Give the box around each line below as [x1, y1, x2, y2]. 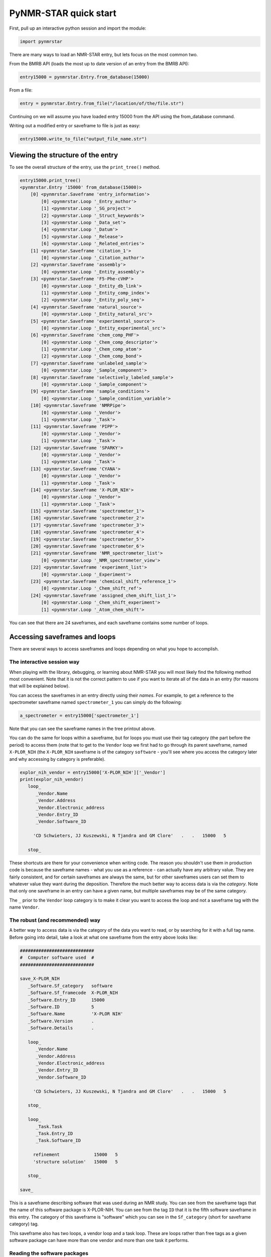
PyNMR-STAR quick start [9, 8, 116, 19]
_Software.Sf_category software [28, 983, 113, 989]
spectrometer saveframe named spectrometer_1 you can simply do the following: [9, 699, 182, 705]
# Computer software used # [20, 955, 94, 960]
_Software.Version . [28, 1018, 94, 1024]
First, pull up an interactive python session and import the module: [9, 25, 147, 31]
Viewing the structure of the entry [9, 151, 118, 159]
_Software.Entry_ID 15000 [28, 997, 105, 1003]
